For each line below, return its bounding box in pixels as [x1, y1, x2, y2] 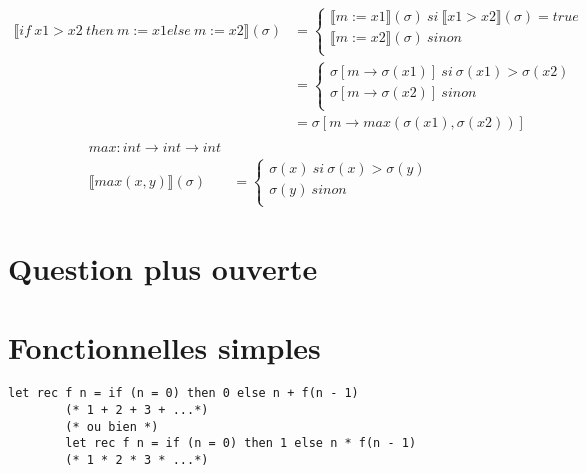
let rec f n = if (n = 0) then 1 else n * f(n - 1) [65, 436, 417, 451]
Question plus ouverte [8, 248, 318, 289]
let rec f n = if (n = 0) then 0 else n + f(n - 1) [8, 386, 359, 401]
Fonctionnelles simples [8, 326, 321, 367]
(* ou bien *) [65, 419, 159, 434]
